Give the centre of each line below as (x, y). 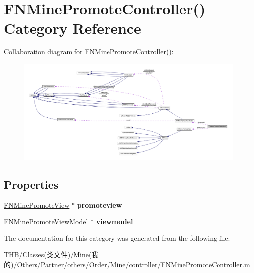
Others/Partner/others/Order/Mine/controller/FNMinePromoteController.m (133, 264)
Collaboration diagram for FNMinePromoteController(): (89, 52)
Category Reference (73, 28)
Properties (31, 184)
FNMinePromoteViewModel (46, 221)
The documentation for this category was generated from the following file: (117, 238)
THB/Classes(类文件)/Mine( (48, 254)
